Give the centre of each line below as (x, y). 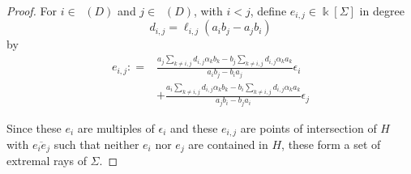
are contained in (228, 144)
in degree (382, 11)
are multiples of (116, 127)
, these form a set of (331, 144)
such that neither (96, 144)
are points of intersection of (308, 127)
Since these (34, 127)
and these (194, 127)
